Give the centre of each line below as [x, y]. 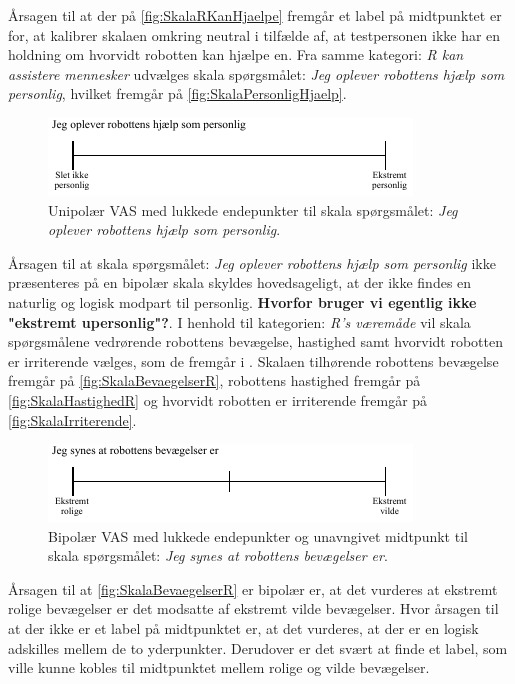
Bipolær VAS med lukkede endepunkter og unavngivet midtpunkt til [258, 535]
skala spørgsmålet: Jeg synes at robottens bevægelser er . [218, 555]
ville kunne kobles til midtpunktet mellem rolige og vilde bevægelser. [219, 667]
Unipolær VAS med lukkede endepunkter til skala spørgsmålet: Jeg [253, 209]
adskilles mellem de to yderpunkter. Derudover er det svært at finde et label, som [258, 647]
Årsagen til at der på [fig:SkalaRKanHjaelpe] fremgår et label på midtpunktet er [255, 15]
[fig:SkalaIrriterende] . [72, 419]
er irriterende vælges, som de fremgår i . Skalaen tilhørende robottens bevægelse [253, 360]
